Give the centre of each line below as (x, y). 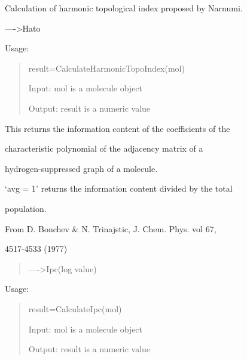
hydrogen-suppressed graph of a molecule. (81, 168)
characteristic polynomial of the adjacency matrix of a (104, 148)
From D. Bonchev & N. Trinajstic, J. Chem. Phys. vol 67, (111, 228)
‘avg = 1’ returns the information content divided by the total (119, 188)
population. (26, 208)
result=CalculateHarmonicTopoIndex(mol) (106, 68)
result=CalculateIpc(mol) (75, 308)
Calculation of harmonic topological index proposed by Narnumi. (124, 8)
